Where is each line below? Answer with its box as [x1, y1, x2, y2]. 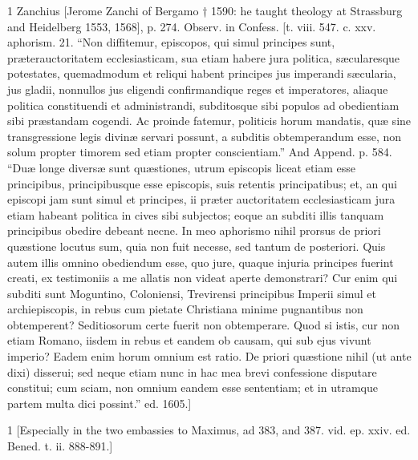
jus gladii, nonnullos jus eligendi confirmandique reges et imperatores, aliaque [7, 80, 388, 97]
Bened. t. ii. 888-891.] [7, 438, 113, 454]
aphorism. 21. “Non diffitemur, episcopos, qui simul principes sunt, [7, 34, 335, 50]
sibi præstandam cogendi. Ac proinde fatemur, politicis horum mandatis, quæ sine [7, 112, 412, 129]
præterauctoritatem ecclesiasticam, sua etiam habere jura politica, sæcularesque [7, 49, 400, 66]
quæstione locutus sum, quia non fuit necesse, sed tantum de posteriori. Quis [7, 237, 386, 254]
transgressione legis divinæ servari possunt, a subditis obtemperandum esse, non [7, 127, 402, 144]
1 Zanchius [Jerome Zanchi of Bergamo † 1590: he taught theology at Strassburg [7, 2, 403, 18]
